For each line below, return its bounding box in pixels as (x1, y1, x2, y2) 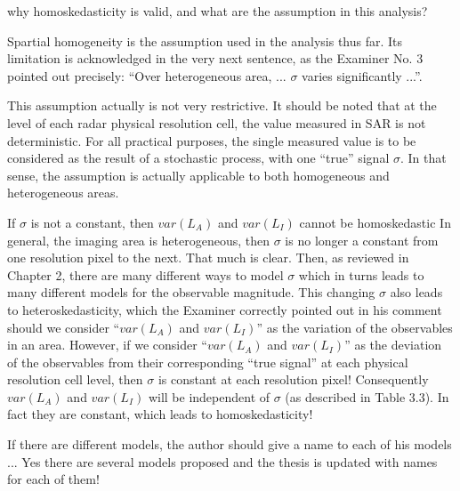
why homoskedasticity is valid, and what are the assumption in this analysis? (7, 2, 428, 20)
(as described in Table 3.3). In (285, 387, 449, 406)
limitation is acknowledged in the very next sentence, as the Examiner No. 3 (7, 49, 424, 68)
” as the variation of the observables (256, 318, 453, 336)
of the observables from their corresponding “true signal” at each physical (7, 352, 408, 371)
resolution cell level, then (7, 370, 143, 389)
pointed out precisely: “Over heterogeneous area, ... (7, 66, 286, 85)
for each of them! (7, 470, 100, 488)
